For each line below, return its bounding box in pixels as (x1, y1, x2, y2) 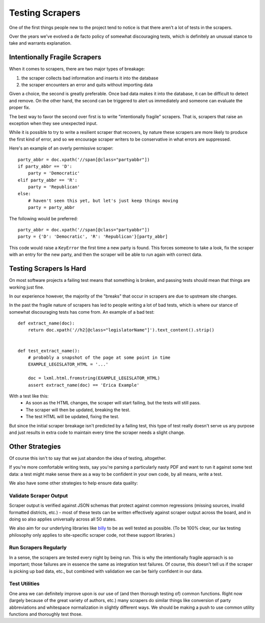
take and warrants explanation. (9, 40, 72, 46)
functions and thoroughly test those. (9, 611, 83, 617)
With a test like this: (9, 393, 49, 399)
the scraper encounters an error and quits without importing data (21, 82, 153, 88)
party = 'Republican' (27, 184, 80, 190)
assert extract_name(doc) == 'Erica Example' (27, 382, 140, 388)
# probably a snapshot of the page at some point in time (27, 355, 171, 360)
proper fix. (9, 104, 30, 110)
